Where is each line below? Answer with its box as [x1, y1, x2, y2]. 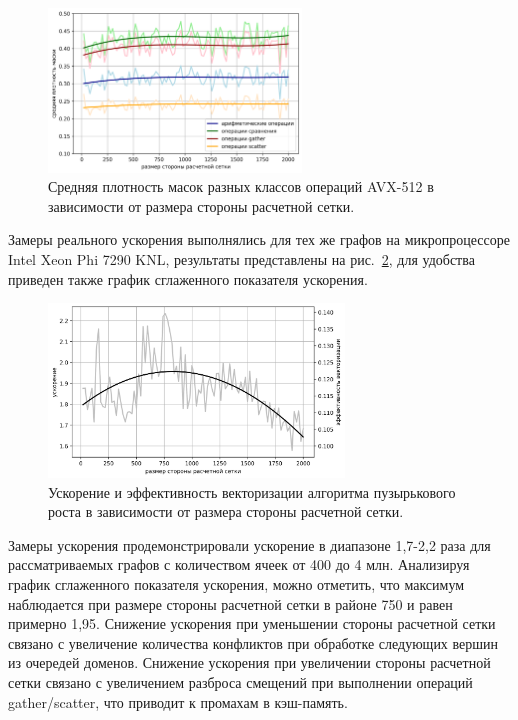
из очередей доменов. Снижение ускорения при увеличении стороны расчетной [8, 652, 491, 673]
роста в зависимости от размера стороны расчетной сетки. [48, 501, 404, 522]
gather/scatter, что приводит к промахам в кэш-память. [8, 691, 348, 712]
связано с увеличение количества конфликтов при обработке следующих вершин [8, 632, 499, 653]
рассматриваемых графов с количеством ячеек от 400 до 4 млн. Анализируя [8, 554, 470, 575]
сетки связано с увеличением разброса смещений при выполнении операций [8, 671, 473, 692]
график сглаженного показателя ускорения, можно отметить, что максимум [8, 574, 465, 594]
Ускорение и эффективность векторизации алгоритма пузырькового [48, 481, 456, 502]
